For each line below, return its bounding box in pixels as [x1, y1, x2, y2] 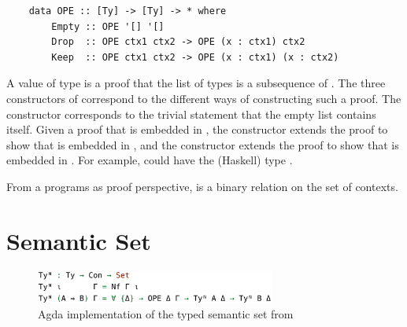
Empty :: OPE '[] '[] [51, 20, 165, 32]
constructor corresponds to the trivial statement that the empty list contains [6, 105, 376, 122]
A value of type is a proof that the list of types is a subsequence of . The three [6, 75, 386, 91]
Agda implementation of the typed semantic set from [38, 306, 294, 322]
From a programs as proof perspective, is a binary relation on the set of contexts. [6, 178, 398, 194]
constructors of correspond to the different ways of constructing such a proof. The [6, 90, 401, 106]
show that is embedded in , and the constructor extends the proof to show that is [6, 136, 399, 152]
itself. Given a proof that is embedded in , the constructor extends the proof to [6, 121, 388, 138]
